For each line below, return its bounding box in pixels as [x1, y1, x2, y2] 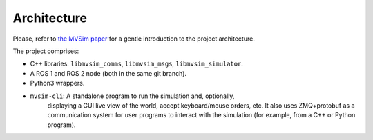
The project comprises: [12, 47, 79, 55]
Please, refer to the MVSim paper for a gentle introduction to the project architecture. [12, 34, 255, 43]
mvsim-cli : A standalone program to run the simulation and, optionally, [30, 92, 235, 100]
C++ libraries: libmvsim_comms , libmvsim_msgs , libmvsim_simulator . [30, 59, 243, 68]
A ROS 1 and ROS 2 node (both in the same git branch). [30, 69, 186, 77]
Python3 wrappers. [30, 79, 85, 88]
